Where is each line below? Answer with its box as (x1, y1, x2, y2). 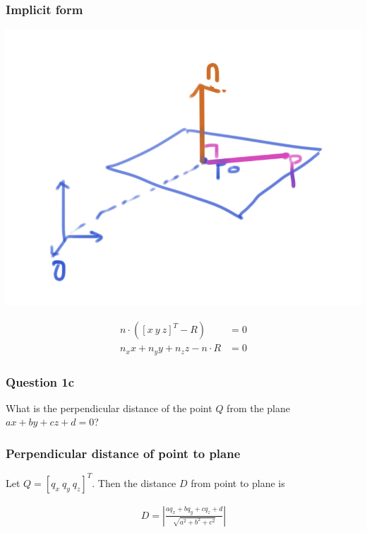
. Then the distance (92, 475, 176, 490)
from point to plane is (191, 475, 285, 490)
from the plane (227, 400, 290, 415)
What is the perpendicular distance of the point (6, 400, 212, 415)
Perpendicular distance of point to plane (6, 444, 241, 462)
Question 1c (6, 373, 75, 390)
